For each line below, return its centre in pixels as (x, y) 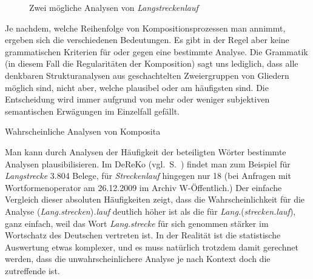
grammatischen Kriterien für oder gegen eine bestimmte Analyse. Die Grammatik (156, 51)
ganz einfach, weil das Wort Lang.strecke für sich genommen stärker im (137, 223)
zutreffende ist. (32, 270)
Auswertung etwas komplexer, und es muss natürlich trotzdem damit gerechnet (152, 247)
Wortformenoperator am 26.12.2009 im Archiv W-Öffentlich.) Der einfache (143, 187)
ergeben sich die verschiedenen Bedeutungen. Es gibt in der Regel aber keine (147, 40)
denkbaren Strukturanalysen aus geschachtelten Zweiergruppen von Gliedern (147, 75)
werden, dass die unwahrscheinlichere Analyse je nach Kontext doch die (138, 259)
